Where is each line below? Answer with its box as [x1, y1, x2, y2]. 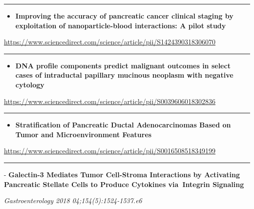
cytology [15, 79, 44, 89]
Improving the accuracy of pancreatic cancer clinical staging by [15, 11, 233, 21]
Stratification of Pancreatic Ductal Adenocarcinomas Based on [15, 120, 231, 130]
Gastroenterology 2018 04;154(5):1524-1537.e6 [4, 195, 142, 206]
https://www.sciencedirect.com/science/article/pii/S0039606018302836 [4, 96, 216, 106]
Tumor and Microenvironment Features [15, 129, 152, 139]
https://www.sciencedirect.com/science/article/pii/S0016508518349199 [4, 146, 216, 156]
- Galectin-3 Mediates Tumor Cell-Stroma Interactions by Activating [4, 169, 240, 179]
